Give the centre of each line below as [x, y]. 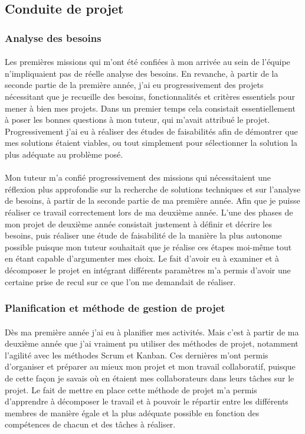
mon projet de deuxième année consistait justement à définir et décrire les [138, 223]
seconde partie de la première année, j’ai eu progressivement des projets [134, 85]
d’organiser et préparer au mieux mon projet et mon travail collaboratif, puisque [150, 366]
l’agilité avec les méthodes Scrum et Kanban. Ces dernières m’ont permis [137, 355]
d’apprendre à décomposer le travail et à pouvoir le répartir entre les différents [147, 401]
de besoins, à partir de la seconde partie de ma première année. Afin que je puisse [152, 200]
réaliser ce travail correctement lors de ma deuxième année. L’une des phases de [149, 212]
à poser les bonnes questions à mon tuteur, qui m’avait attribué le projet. [137, 120]
